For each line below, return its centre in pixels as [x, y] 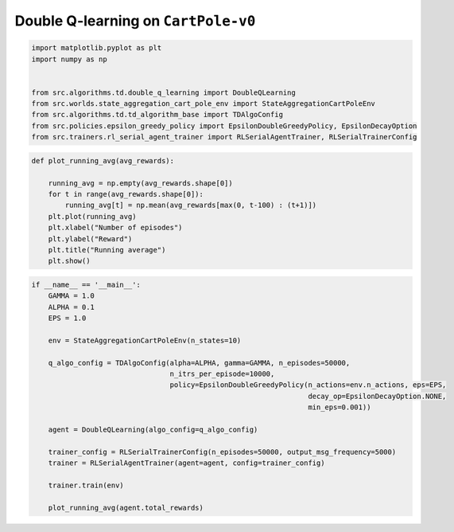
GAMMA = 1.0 [72, 296]
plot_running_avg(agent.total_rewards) [126, 507]
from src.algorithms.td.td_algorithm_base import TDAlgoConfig [157, 115]
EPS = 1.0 [67, 318]
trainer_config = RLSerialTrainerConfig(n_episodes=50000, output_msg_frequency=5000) [222, 452]
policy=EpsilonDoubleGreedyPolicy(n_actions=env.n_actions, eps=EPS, [308, 385]
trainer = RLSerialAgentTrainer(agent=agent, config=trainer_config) [186, 463]
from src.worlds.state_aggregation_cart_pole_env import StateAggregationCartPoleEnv [203, 104]
